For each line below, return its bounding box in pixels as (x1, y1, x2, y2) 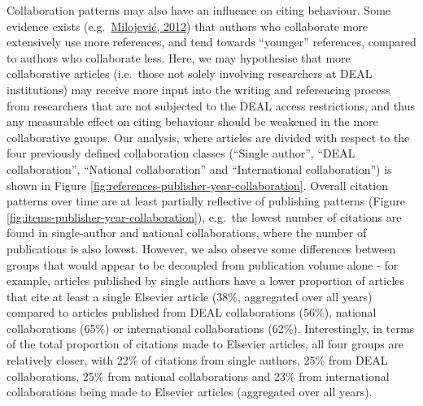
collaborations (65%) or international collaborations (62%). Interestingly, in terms (7, 319, 415, 336)
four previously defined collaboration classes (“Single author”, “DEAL (7, 145, 355, 162)
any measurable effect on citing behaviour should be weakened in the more (7, 113, 378, 130)
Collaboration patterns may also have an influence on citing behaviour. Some (7, 2, 391, 18)
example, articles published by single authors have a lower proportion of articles (7, 272, 405, 289)
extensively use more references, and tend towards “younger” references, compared (7, 33, 416, 50)
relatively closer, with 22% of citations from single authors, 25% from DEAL (7, 352, 388, 369)
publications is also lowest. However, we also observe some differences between (7, 240, 396, 257)
